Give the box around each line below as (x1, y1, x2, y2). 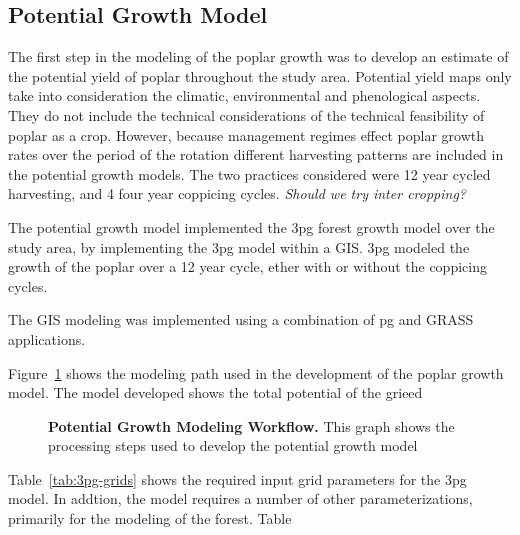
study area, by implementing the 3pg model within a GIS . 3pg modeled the (8, 236, 470, 257)
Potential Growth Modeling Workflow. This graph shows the (48, 415, 455, 436)
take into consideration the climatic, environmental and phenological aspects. (8, 85, 481, 106)
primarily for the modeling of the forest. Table (8, 508, 292, 529)
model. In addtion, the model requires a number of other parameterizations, (8, 488, 473, 509)
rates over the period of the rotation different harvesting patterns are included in (8, 144, 504, 165)
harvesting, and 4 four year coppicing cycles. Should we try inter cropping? (8, 183, 466, 204)
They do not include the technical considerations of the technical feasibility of (8, 104, 485, 125)
